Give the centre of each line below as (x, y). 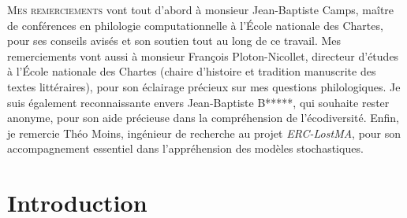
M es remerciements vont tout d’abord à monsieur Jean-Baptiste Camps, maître (201, 9)
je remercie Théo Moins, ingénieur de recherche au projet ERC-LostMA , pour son (204, 133)
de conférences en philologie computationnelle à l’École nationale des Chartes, (195, 25)
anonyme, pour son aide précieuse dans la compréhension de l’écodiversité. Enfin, (203, 118)
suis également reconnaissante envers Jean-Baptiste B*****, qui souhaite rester (198, 102)
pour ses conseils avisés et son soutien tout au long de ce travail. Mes (174, 41)
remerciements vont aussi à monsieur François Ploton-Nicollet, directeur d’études (203, 55)
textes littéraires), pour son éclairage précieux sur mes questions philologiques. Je (204, 86)
